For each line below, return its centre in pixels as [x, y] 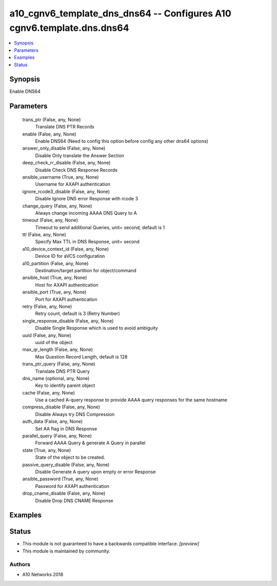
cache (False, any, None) [49, 392]
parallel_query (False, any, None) [57, 436]
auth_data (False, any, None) [53, 422]
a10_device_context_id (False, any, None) [66, 249]
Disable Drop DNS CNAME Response [74, 500]
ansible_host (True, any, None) [55, 278]
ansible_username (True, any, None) [61, 177]
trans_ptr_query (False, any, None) [59, 364]
